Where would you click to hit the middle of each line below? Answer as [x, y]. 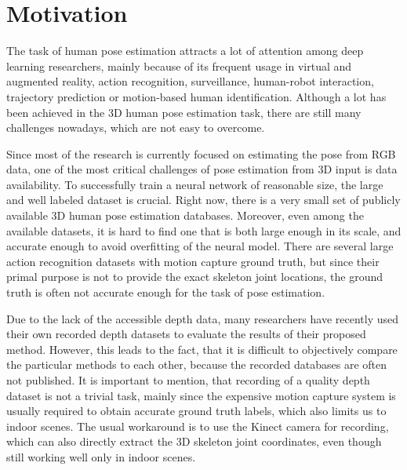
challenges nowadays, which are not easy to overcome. [136, 128]
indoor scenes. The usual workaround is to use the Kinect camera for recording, [198, 426]
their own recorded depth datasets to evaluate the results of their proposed [186, 334]
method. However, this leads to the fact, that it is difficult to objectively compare [202, 349]
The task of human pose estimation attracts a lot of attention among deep [185, 51]
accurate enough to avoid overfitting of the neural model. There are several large [200, 246]
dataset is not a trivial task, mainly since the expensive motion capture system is [201, 395]
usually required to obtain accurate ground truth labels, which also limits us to [196, 411]
